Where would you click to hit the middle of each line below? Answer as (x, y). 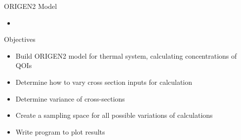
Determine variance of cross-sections (70, 98)
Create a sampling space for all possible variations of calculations (114, 115)
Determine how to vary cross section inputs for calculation (104, 82)
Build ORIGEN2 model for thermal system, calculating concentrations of (126, 55)
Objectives (20, 39)
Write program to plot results (60, 131)
